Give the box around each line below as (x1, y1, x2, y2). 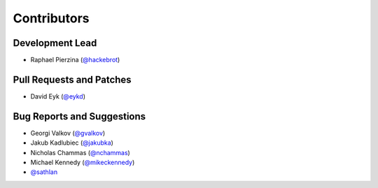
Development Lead (13, 37, 97, 49)
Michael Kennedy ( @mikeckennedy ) (30, 158, 135, 167)
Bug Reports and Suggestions (13, 110, 146, 122)
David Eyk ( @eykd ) (30, 92, 86, 101)
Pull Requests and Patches (13, 73, 132, 85)
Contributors (13, 10, 90, 26)
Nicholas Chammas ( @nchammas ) (30, 148, 131, 157)
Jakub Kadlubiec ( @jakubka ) (30, 138, 113, 147)
